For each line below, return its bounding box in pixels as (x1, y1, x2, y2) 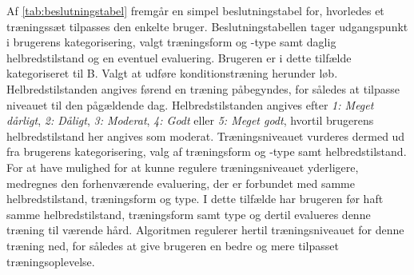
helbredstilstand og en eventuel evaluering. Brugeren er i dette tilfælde (6, 49, 352, 66)
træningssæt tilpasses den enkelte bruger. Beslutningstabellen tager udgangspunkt (6, 18, 408, 34)
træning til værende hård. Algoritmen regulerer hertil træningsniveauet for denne (6, 221, 404, 238)
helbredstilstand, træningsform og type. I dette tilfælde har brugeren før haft (6, 190, 384, 207)
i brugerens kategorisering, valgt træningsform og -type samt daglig (6, 34, 336, 50)
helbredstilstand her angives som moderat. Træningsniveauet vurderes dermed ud (6, 127, 405, 144)
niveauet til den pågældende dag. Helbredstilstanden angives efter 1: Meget (6, 96, 374, 113)
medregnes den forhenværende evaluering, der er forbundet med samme (6, 174, 355, 191)
